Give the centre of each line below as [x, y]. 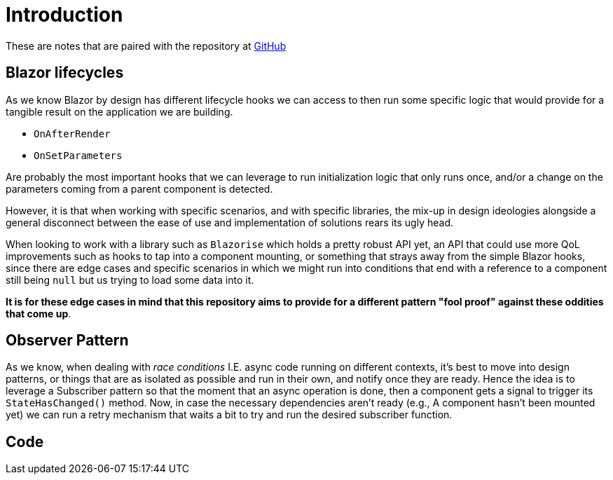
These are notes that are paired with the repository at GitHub [146, 46]
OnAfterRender [72, 133]
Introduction [64, 15]
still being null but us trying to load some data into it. [130, 280]
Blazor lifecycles [65, 73]
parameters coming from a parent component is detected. [139, 188]
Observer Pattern [67, 341]
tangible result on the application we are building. [119, 111]
